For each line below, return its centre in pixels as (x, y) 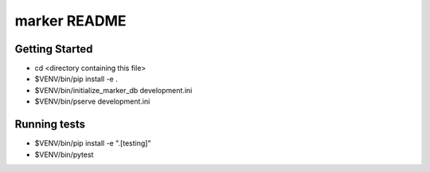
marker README (70, 21)
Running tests (50, 125)
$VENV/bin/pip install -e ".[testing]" (93, 143)
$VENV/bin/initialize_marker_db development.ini (113, 90)
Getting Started (54, 49)
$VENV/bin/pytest (64, 154)
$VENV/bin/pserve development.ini (92, 102)
